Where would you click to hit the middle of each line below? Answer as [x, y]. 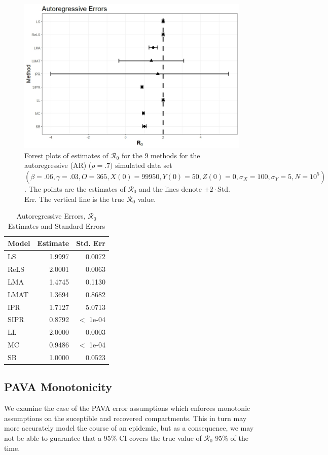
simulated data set [144, 165]
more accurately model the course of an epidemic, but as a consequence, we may [129, 428]
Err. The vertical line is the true [75, 199]
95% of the [232, 438]
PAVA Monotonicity [58, 387]
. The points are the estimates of [75, 188]
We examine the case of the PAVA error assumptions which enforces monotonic [127, 408]
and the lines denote [170, 188]
